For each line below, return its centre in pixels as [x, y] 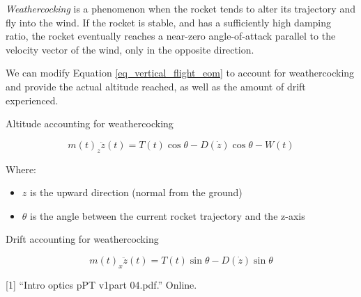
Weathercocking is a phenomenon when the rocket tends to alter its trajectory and [180, 8]
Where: [21, 169]
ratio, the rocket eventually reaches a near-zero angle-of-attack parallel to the [171, 36]
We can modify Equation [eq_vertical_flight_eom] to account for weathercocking [180, 73]
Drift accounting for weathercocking [82, 239]
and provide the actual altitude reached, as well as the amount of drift [156, 86]
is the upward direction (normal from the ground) [136, 192]
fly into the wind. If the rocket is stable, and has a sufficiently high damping [169, 22]
